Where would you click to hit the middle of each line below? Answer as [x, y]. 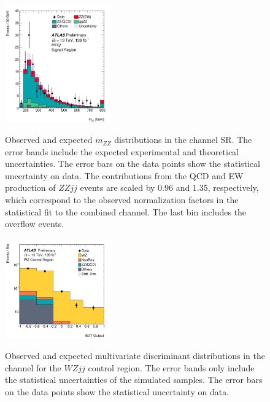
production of [30, 187]
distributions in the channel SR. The [183, 140]
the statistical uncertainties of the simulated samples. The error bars [134, 380]
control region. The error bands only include [171, 367]
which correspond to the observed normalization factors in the [122, 200]
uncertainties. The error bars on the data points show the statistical [133, 164]
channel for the [33, 367]
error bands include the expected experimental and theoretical [122, 151]
